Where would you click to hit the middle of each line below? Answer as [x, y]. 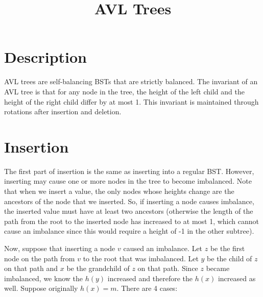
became [218, 268]
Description [46, 57]
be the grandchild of [98, 268]
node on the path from [40, 258]
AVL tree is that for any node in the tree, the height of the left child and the [124, 91]
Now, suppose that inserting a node [60, 248]
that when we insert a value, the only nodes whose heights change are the [119, 191]
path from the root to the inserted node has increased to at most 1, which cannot [132, 221]
